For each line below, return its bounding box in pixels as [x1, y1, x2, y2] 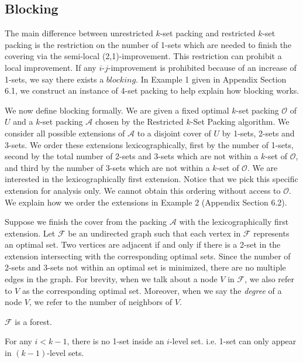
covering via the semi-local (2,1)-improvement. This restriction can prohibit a [5, 50, 282, 62]
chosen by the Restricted [95, 115, 184, 128]
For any [5, 335, 32, 347]
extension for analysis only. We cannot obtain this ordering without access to [5, 184, 281, 196]
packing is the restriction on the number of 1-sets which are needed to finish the [5, 38, 292, 50]
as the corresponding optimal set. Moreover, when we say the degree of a [22, 284, 282, 296]
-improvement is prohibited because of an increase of [108, 61, 297, 73]
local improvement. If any [5, 61, 97, 73]
